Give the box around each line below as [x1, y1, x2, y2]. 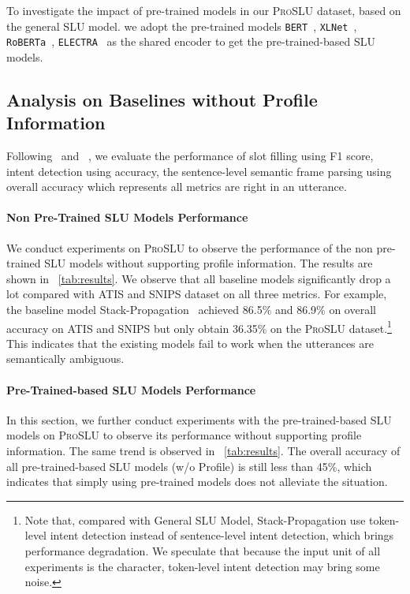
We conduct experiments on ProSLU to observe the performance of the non [6, 239, 373, 256]
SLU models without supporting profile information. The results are [44, 255, 373, 271]
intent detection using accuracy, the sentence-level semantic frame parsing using [6, 163, 392, 179]
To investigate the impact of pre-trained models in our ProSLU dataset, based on [6, 2, 401, 18]
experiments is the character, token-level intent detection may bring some [24, 558, 380, 574]
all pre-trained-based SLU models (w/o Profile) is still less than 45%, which [6, 458, 372, 474]
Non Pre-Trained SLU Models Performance [6, 209, 248, 226]
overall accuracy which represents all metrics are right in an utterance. [6, 178, 347, 195]
